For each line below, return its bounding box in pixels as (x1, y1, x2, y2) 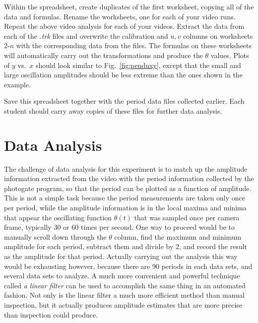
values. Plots (210, 50, 249, 60)
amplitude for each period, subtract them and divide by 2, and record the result (4, 241, 248, 252)
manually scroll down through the (4, 231, 107, 242)
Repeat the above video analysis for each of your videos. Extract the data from (4, 21, 245, 31)
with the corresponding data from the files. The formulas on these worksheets (16, 40, 252, 51)
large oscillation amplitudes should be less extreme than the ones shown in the (4, 69, 243, 80)
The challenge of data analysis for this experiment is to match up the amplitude (4, 163, 248, 174)
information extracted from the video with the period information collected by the (4, 173, 254, 184)
